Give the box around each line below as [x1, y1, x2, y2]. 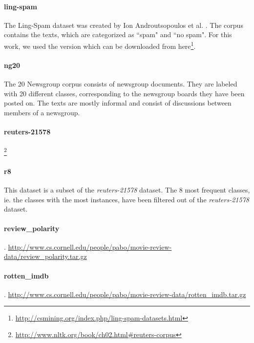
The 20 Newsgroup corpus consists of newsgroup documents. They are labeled [4, 79, 237, 89]
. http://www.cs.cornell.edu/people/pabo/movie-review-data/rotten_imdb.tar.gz [4, 289, 246, 299]
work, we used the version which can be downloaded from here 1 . [4, 39, 196, 51]
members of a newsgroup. [4, 107, 80, 117]
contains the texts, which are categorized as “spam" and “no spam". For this [4, 29, 232, 40]
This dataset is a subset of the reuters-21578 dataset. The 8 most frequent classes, [4, 185, 250, 195]
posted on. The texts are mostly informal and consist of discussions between [4, 98, 232, 108]
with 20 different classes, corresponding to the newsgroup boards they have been [4, 88, 245, 98]
